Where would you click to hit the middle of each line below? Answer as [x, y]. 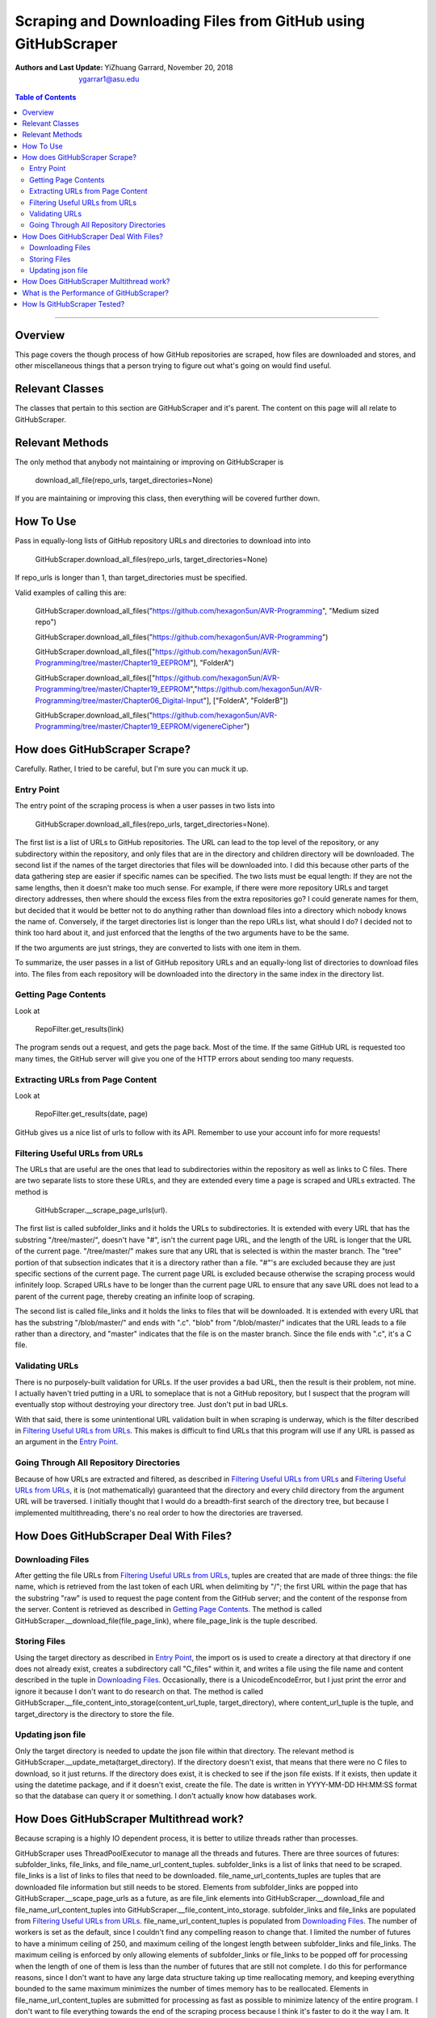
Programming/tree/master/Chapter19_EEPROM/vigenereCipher [139, 726]
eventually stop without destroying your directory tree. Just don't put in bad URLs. [151, 1405]
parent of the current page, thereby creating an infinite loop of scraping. [135, 1296]
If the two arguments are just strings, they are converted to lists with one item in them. [158, 948]
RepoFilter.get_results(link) [80, 1029]
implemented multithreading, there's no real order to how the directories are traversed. [159, 1513]
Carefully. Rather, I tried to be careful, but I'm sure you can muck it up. [132, 769]
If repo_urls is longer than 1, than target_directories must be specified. [131, 578]
